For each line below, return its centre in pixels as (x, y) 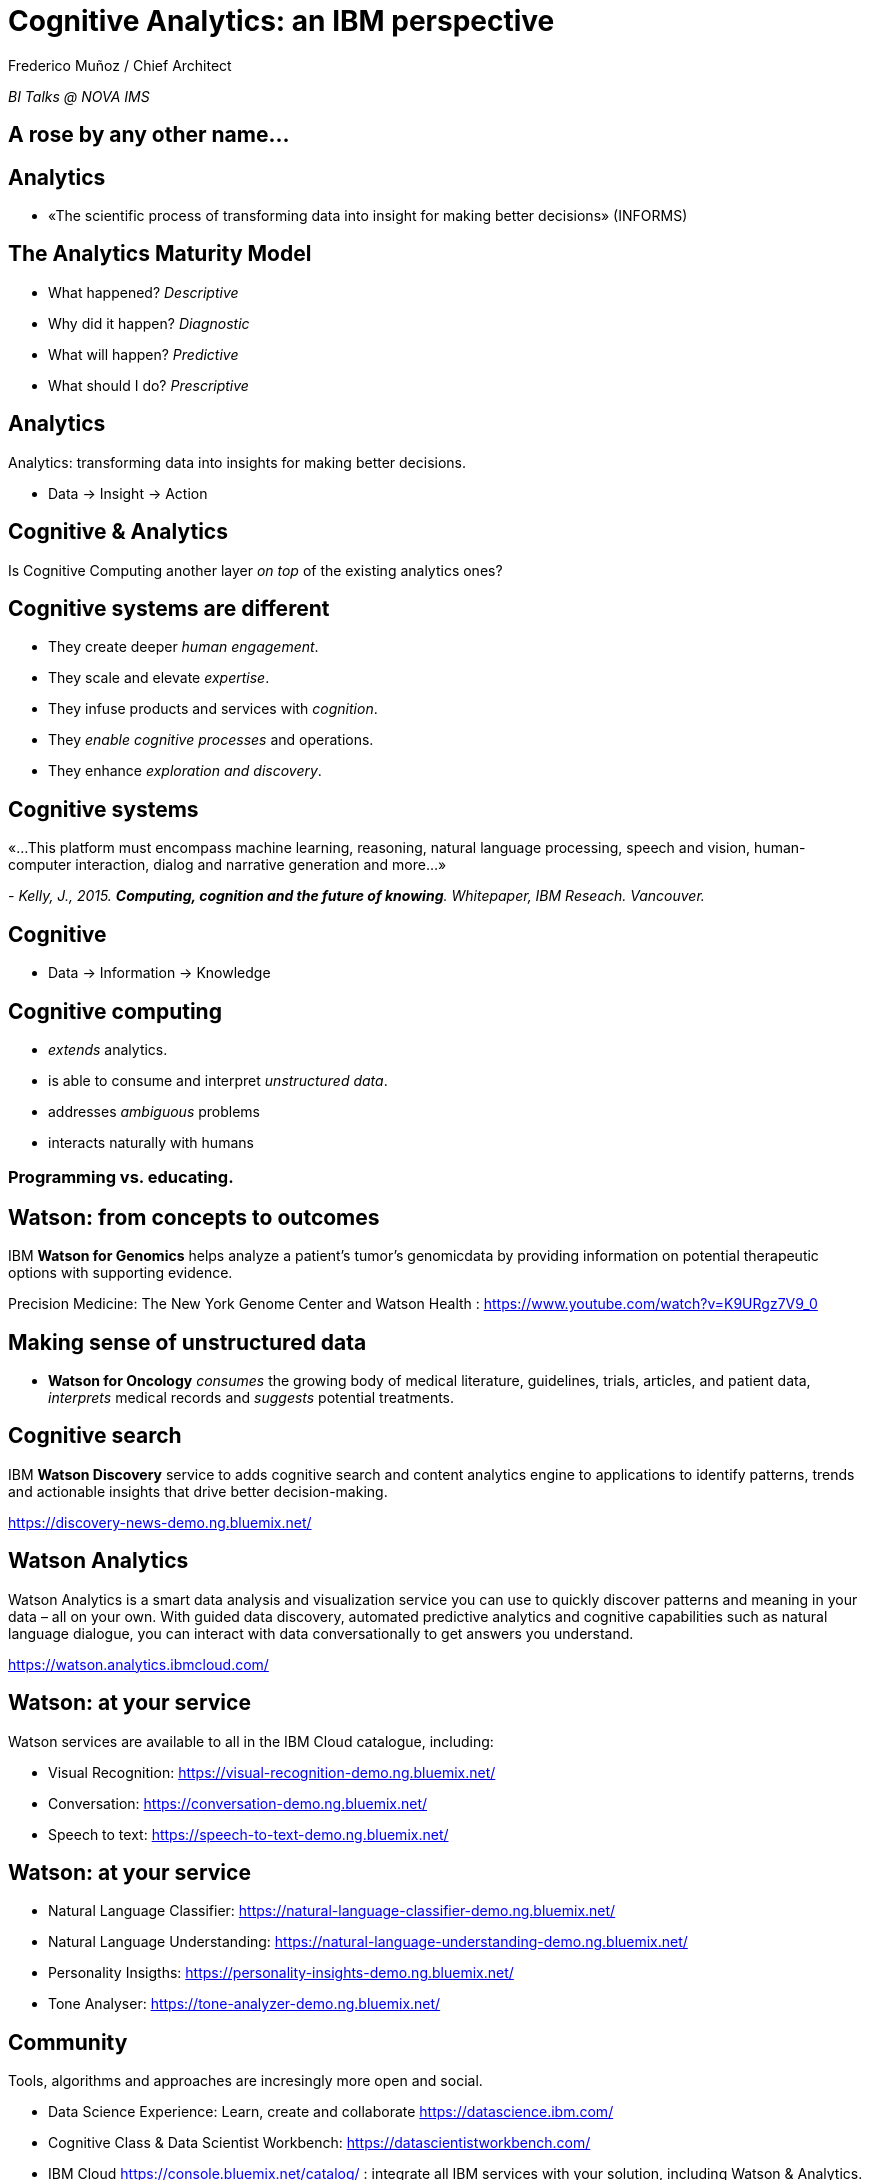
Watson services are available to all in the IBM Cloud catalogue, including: (251, 1741)
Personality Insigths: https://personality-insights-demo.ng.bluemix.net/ (281, 1973)
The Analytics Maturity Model (160, 254)
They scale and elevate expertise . (159, 678)
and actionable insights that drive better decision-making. (198, 1491)
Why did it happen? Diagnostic (149, 323)
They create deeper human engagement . (183, 647)
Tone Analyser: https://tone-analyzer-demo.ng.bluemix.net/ (244, 2004)
